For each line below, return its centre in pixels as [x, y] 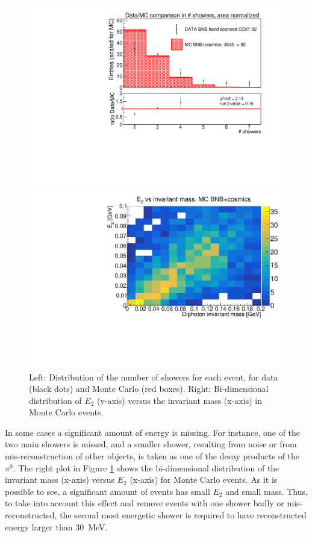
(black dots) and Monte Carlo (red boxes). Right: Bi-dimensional [149, 389]
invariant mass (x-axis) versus [60, 480]
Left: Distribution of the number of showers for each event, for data [154, 377]
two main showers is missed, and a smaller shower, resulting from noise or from [151, 444]
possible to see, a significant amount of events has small [108, 491]
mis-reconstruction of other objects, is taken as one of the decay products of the [152, 456]
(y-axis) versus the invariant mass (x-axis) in [179, 400]
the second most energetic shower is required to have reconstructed [183, 515]
